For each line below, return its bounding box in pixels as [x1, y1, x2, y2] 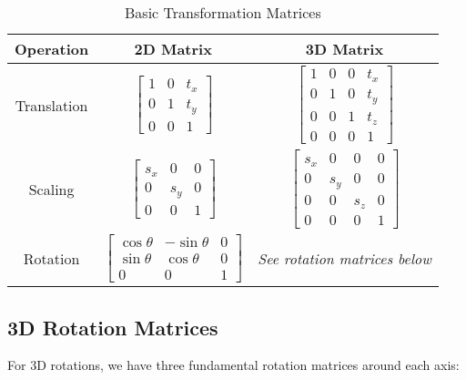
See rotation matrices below [258, 247, 431, 269]
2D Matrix [134, 38, 212, 59]
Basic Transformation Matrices [125, 2, 321, 23]
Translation [15, 94, 88, 116]
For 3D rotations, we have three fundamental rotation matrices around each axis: [7, 355, 460, 375]
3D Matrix [305, 38, 384, 59]
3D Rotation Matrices [7, 313, 218, 341]
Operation [15, 38, 89, 59]
